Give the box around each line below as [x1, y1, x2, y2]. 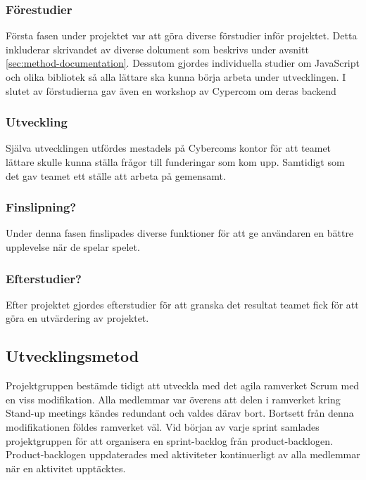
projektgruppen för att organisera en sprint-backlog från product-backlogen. [6, 433, 333, 448]
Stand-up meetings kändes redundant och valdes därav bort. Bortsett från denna [6, 406, 354, 420]
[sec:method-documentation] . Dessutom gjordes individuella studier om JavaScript [6, 56, 360, 70]
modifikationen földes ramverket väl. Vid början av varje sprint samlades [6, 419, 320, 434]
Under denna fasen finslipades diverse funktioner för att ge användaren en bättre [6, 226, 354, 240]
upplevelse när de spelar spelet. [6, 240, 140, 254]
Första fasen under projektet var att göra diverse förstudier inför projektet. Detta [6, 28, 358, 43]
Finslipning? [6, 198, 77, 216]
